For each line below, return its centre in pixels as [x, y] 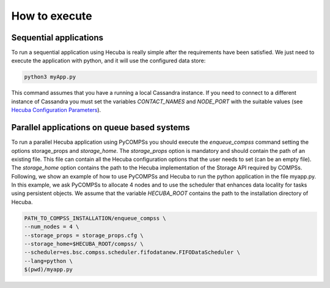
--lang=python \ [49, 261]
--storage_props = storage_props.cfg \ [84, 235]
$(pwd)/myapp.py [49, 270]
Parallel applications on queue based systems [101, 127]
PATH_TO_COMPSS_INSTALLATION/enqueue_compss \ [95, 218]
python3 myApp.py [50, 77]
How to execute [52, 16]
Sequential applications [57, 38]
